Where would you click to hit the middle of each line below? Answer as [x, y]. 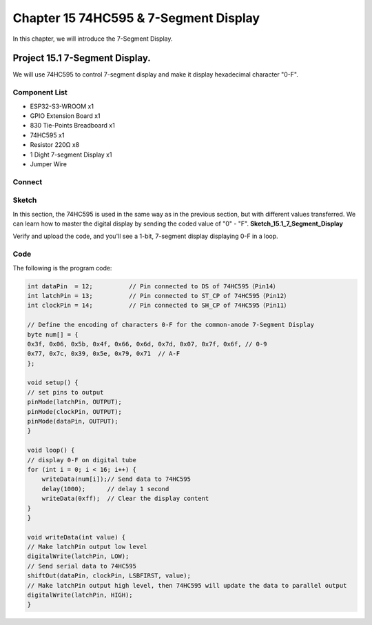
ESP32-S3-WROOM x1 [62, 106]
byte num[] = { [53, 334]
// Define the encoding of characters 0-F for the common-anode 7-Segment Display [171, 325]
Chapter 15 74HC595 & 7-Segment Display [136, 18]
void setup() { [53, 383]
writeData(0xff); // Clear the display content [125, 499]
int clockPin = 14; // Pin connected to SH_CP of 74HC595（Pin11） [159, 306]
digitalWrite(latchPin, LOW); [78, 556]
